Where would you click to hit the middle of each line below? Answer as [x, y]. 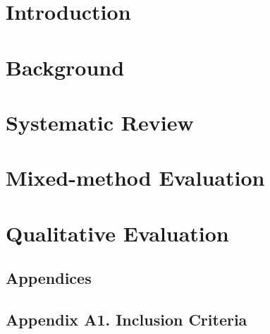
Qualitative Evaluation [117, 233]
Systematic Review [100, 122]
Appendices [49, 278]
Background [65, 67]
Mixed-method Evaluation [135, 178]
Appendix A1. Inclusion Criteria [127, 320]
